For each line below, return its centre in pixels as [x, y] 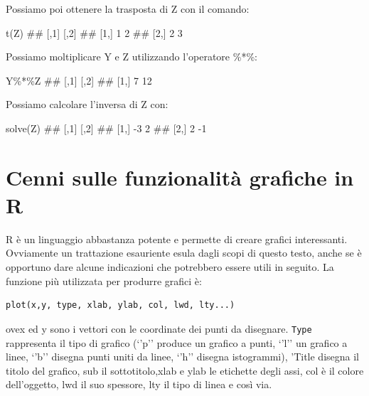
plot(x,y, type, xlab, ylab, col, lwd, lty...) [121, 305]
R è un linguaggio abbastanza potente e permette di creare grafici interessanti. [177, 239]
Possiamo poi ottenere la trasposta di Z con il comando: [128, 9]
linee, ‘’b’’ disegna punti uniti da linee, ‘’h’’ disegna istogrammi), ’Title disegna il [183, 357]
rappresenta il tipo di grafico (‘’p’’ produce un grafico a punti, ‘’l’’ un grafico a [177, 342]
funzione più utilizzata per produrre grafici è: [104, 280]
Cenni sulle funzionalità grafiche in [180, 177]
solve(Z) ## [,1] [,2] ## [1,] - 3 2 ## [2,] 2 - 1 [106, 128]
